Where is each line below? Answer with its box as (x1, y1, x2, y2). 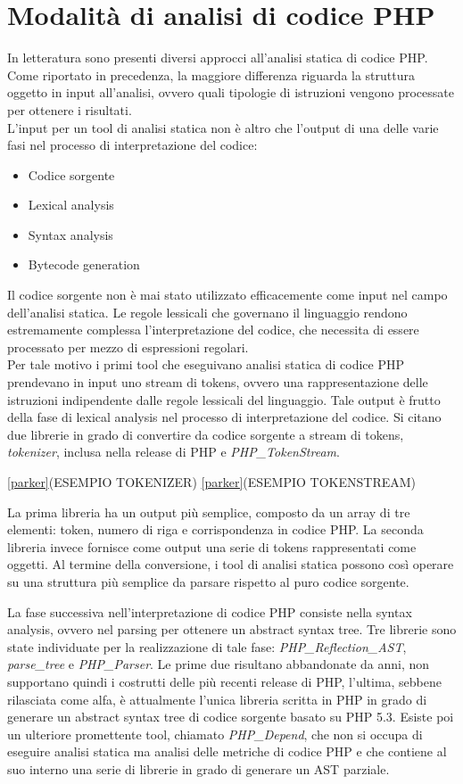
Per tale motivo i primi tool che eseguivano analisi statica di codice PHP (7, 355, 404, 374)
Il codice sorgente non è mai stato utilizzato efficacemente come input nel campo (7, 285, 448, 304)
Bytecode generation (28, 255, 140, 274)
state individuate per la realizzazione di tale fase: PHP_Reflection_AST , (7, 637, 407, 656)
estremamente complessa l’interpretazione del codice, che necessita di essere (7, 320, 419, 339)
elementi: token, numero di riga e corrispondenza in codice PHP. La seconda (7, 520, 424, 539)
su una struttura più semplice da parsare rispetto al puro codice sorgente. (7, 572, 409, 590)
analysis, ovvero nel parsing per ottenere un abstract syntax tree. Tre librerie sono (7, 620, 457, 639)
